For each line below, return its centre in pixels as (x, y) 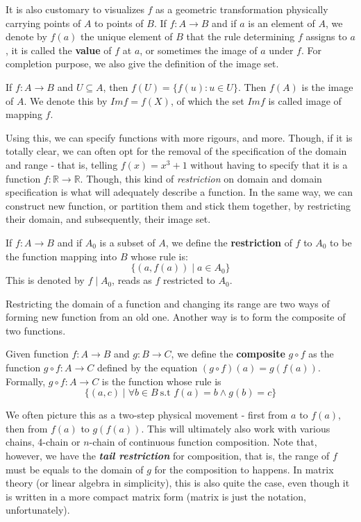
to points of (119, 23)
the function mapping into (61, 256)
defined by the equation (148, 368)
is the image (327, 86)
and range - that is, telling (62, 164)
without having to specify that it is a (269, 164)
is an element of (282, 23)
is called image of (305, 100)
